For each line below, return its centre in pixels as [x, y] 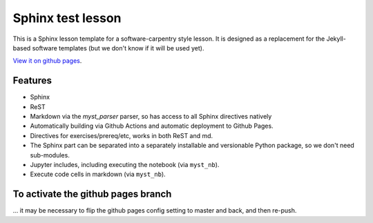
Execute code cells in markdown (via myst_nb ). [98, 174]
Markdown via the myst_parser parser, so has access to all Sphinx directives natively [151, 117]
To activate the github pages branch [92, 194]
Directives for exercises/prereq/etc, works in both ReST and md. [122, 135]
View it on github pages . [47, 61]
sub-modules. [50, 155]
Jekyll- [336, 39]
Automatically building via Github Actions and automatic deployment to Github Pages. [152, 126]
